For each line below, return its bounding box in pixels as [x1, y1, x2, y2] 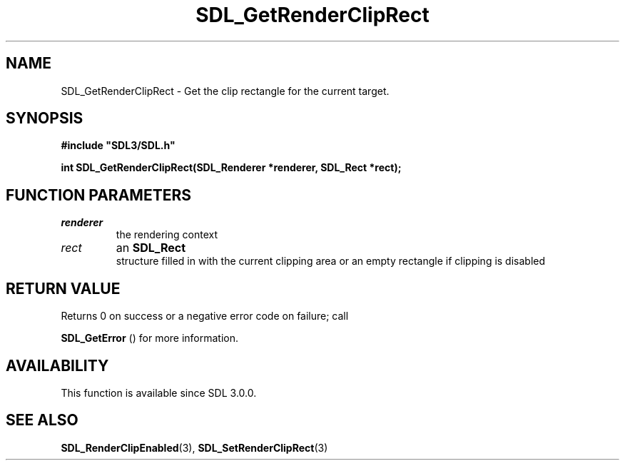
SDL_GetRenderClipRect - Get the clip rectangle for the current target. [61, 84, 390, 97]
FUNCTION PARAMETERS [6, 186, 191, 204]
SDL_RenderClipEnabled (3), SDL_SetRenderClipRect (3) [61, 441, 328, 454]
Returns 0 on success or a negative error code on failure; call [61, 310, 349, 323]
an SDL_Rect [116, 240, 186, 255]
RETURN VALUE [6, 279, 121, 298]
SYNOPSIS [6, 109, 83, 128]
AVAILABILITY [6, 356, 109, 375]
